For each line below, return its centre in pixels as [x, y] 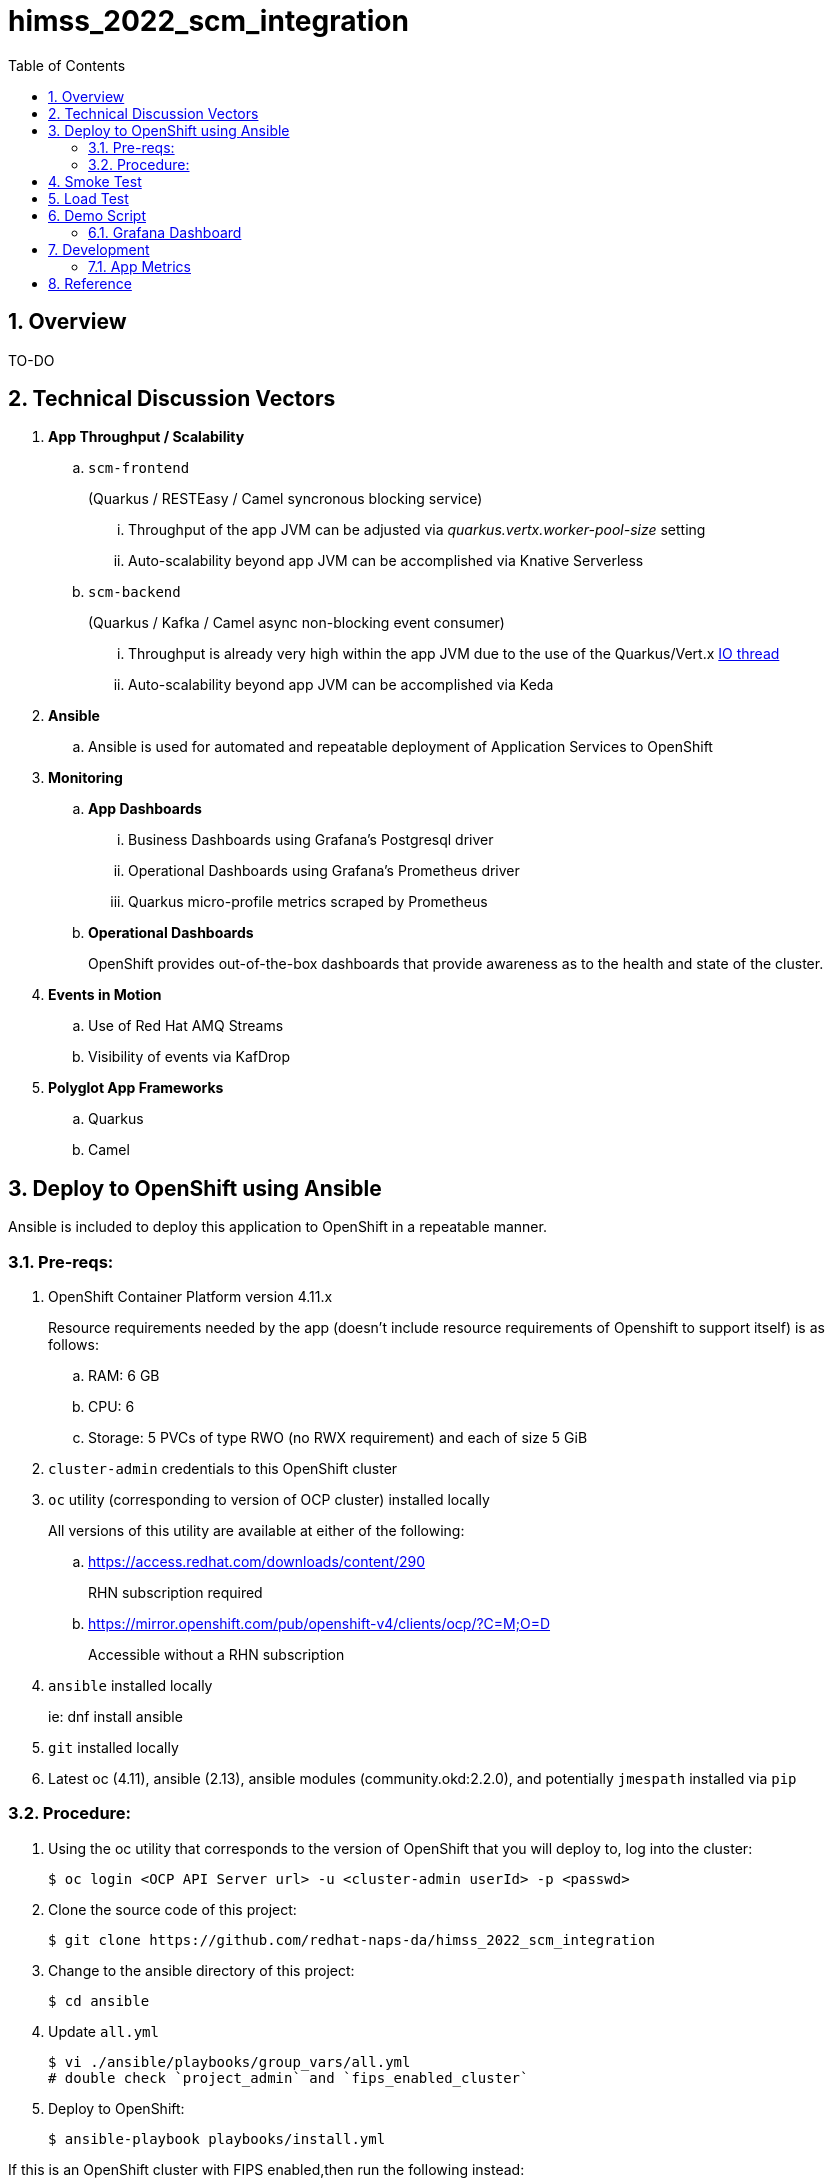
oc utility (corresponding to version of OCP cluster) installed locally [269, 1500]
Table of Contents [67, 65]
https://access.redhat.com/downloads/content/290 [257, 1562]
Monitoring [85, 778]
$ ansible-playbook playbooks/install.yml [217, 2138]
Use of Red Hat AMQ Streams [186, 1026]
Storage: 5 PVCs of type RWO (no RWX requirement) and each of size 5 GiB [338, 1438]
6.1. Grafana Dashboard [165, 232]
